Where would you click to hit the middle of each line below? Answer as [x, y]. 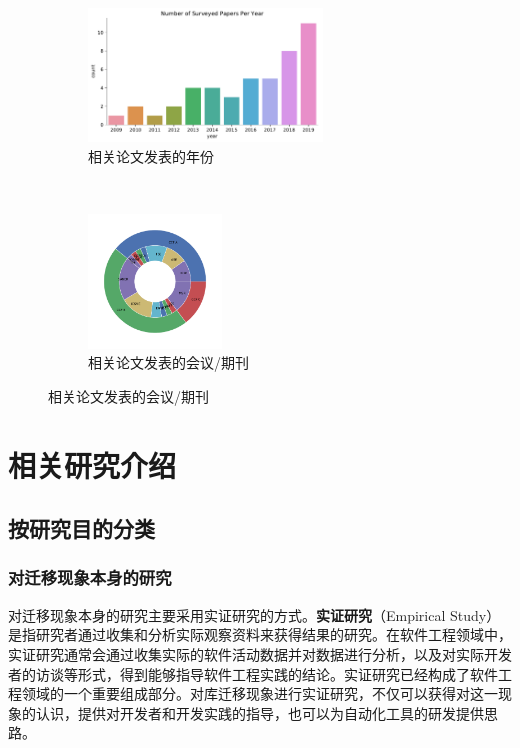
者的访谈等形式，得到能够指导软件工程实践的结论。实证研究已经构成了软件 [253, 673]
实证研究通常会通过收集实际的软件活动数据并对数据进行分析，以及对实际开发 [260, 653]
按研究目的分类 [81, 528]
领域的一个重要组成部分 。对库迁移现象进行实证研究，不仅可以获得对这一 [259, 693]
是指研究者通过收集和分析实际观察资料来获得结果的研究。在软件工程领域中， [260, 634]
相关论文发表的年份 [151, 155]
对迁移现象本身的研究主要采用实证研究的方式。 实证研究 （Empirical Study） [254, 614]
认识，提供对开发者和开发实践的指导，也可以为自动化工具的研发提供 [259, 712]
